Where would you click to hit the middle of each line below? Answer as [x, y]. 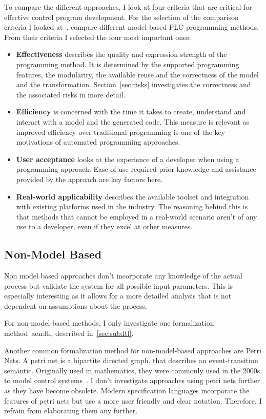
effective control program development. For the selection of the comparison [121, 17]
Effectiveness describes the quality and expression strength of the [121, 54]
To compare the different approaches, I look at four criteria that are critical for [128, 7]
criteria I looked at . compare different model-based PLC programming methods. [132, 27]
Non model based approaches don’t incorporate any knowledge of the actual [124, 276]
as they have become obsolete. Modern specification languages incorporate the [127, 391]
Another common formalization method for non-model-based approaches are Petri [133, 350]
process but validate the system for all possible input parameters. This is [119, 285]
